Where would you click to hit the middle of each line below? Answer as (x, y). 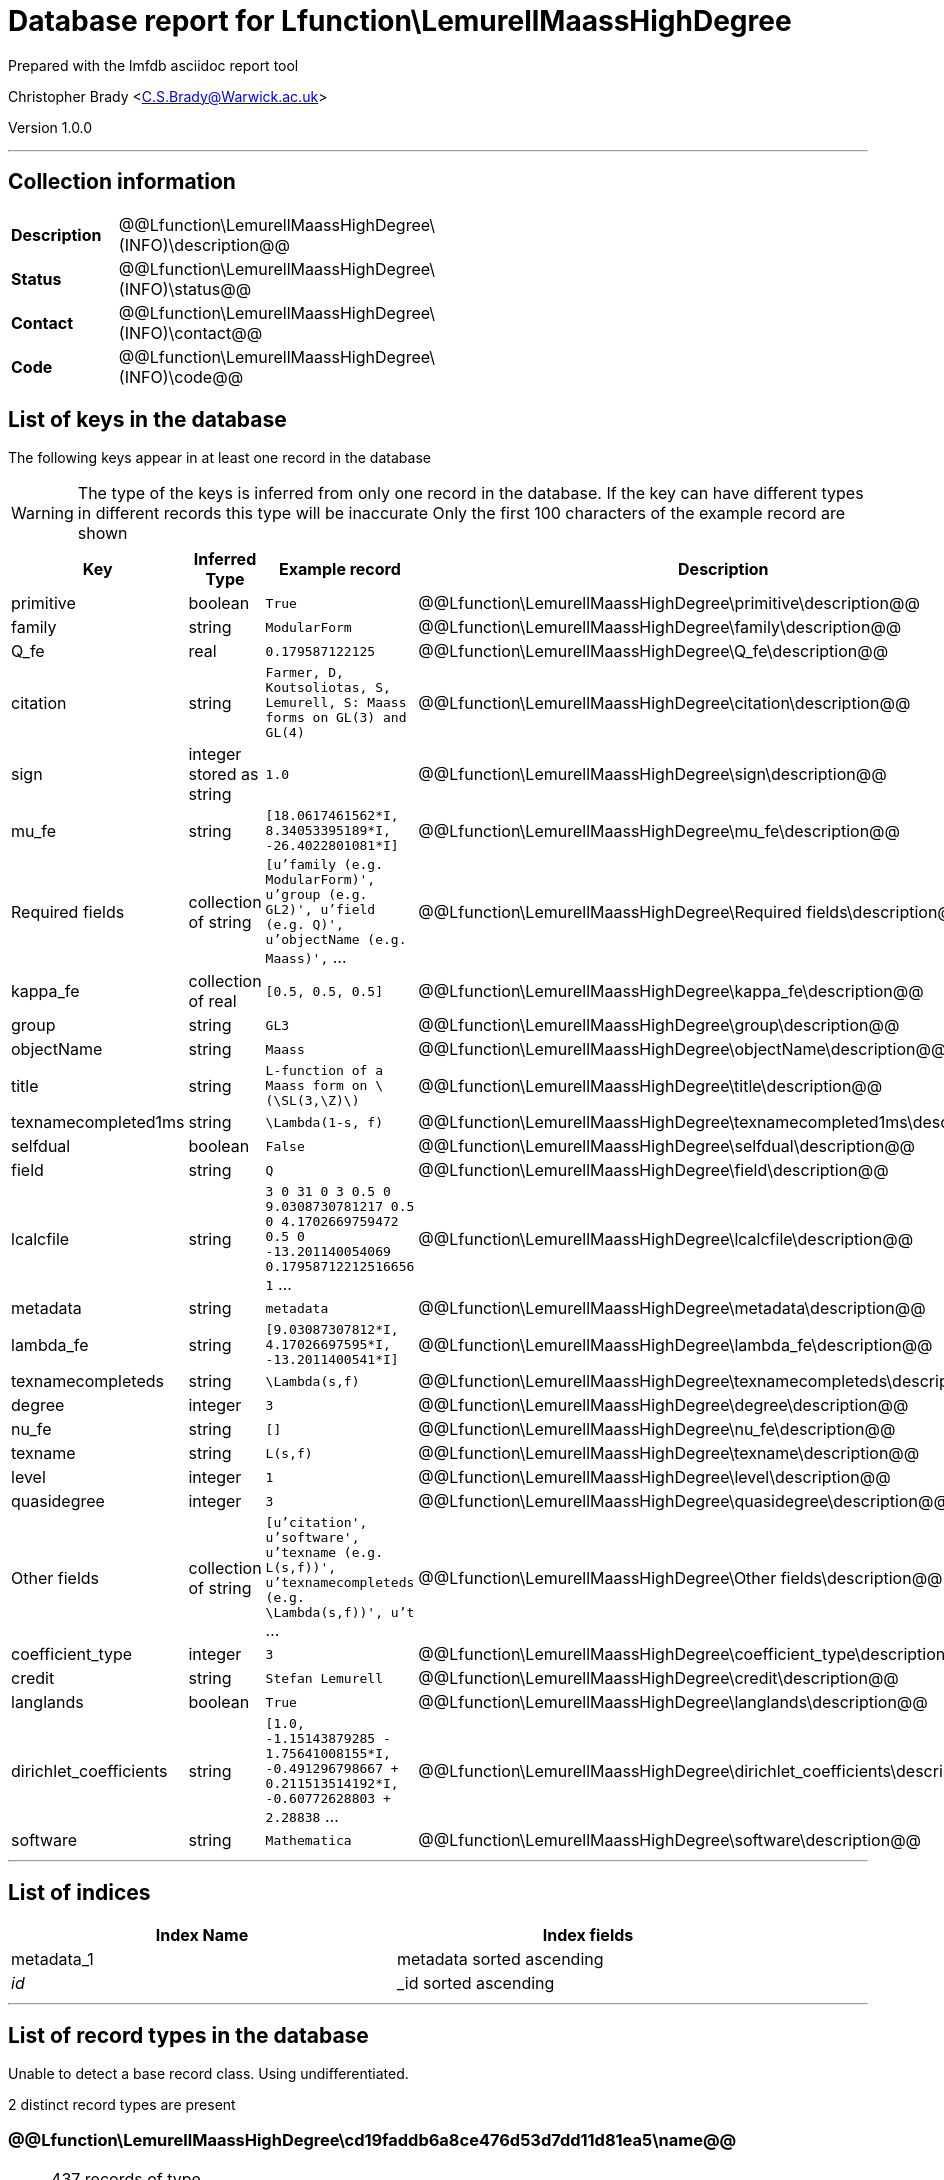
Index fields (588, 1935)
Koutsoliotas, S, (328, 688)
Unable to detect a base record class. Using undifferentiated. (208, 2074)
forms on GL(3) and (336, 718)
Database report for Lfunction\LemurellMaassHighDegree (400, 21)
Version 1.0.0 (50, 127)
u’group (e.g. (316, 895)
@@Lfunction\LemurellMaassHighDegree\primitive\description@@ (669, 603)
